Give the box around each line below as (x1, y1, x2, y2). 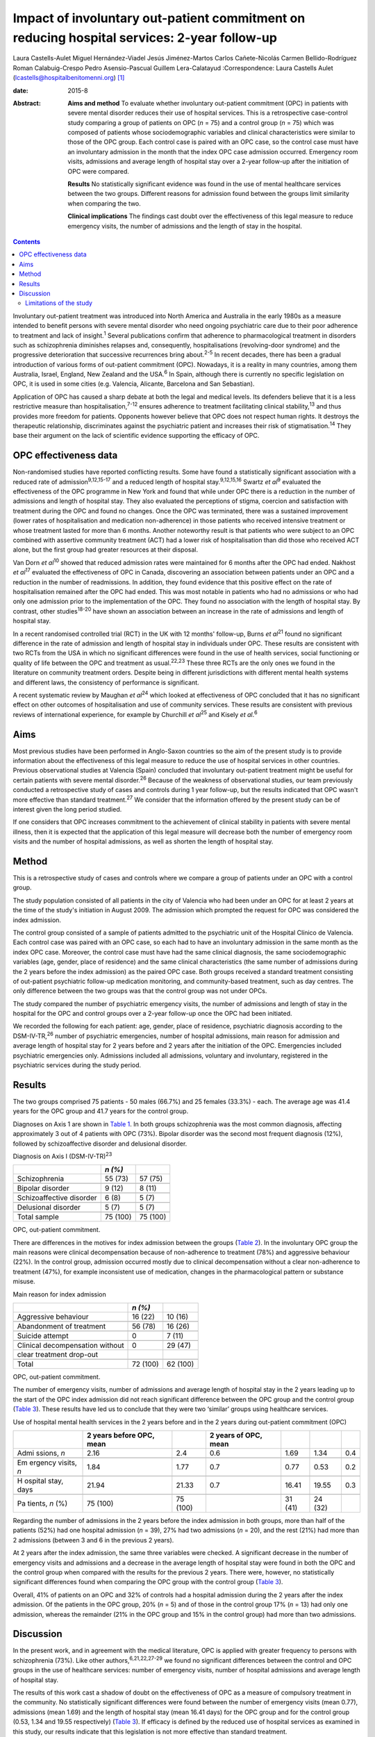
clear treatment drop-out (17, 1350, 99, 1360)
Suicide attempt (17, 1331, 69, 1341)
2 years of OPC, (209, 1430, 263, 1440)
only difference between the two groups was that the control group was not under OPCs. (12, 987, 267, 995)
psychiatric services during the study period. (12, 1061, 142, 1069)
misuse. (12, 1277, 35, 1285)
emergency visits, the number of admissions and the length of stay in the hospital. (67, 222, 302, 230)
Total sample (17, 1212, 59, 1222)
